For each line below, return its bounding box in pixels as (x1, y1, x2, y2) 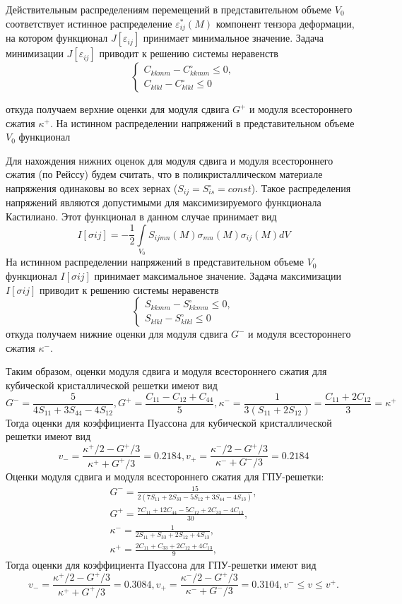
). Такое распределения (251, 181, 351, 196)
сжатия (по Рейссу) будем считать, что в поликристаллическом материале (6, 167, 323, 182)
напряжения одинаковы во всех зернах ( (6, 181, 178, 196)
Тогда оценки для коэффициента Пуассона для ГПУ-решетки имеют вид (6, 557, 317, 572)
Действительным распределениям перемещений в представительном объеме (6, 2, 332, 16)
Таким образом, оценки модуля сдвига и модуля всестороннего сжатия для (6, 364, 327, 379)
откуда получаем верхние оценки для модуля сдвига (6, 102, 230, 117)
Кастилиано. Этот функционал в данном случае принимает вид (6, 209, 277, 224)
